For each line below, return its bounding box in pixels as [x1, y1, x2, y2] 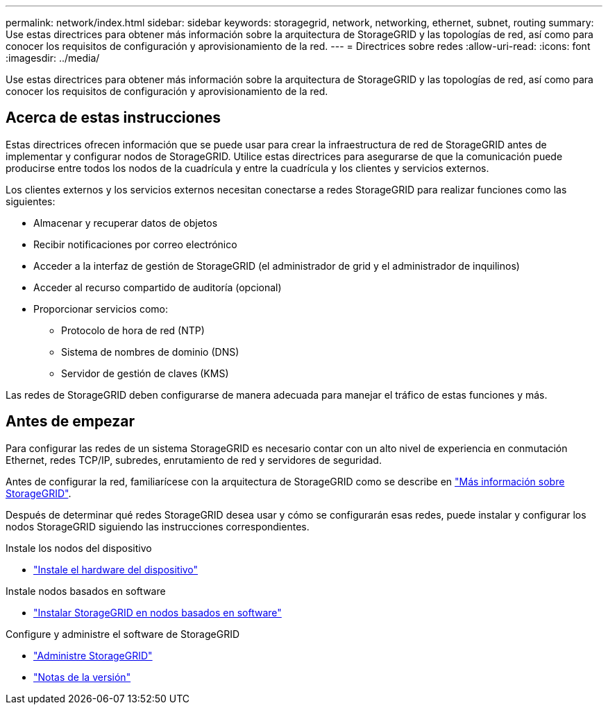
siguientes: [6, 195, 56, 207]
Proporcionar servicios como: [33, 302, 168, 315]
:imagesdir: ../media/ [6, 52, 100, 64]
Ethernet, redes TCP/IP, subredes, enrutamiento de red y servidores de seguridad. [6, 453, 382, 466]
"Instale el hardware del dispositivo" [33, 563, 199, 575]
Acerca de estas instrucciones [6, 109, 221, 127]
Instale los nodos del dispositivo [6, 542, 152, 554]
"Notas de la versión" [33, 670, 131, 683]
